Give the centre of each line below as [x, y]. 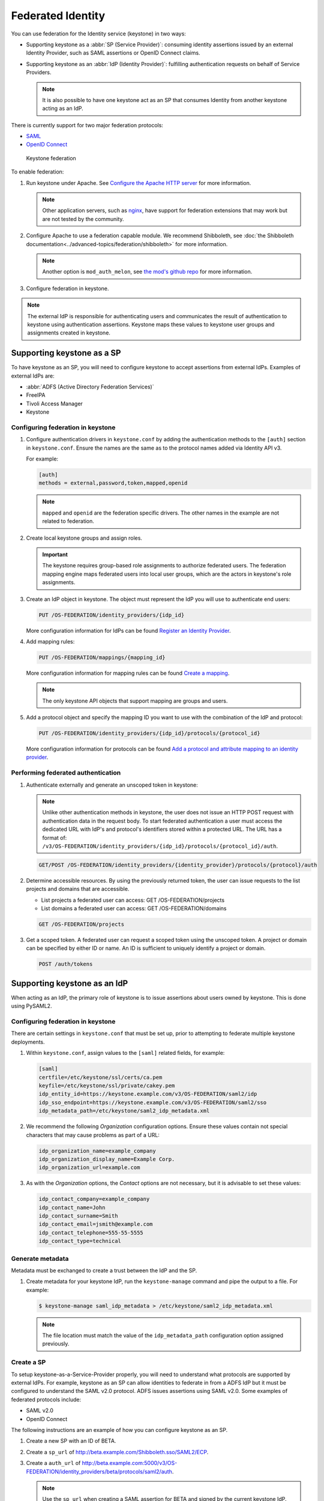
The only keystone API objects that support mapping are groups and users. [135, 701]
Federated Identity [58, 16]
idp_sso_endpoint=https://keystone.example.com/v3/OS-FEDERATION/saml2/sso [153, 1102]
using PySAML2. [31, 1006]
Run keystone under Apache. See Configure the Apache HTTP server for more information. [139, 183]
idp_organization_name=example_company [97, 1151]
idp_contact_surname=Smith [78, 1216]
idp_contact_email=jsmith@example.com [96, 1224]
